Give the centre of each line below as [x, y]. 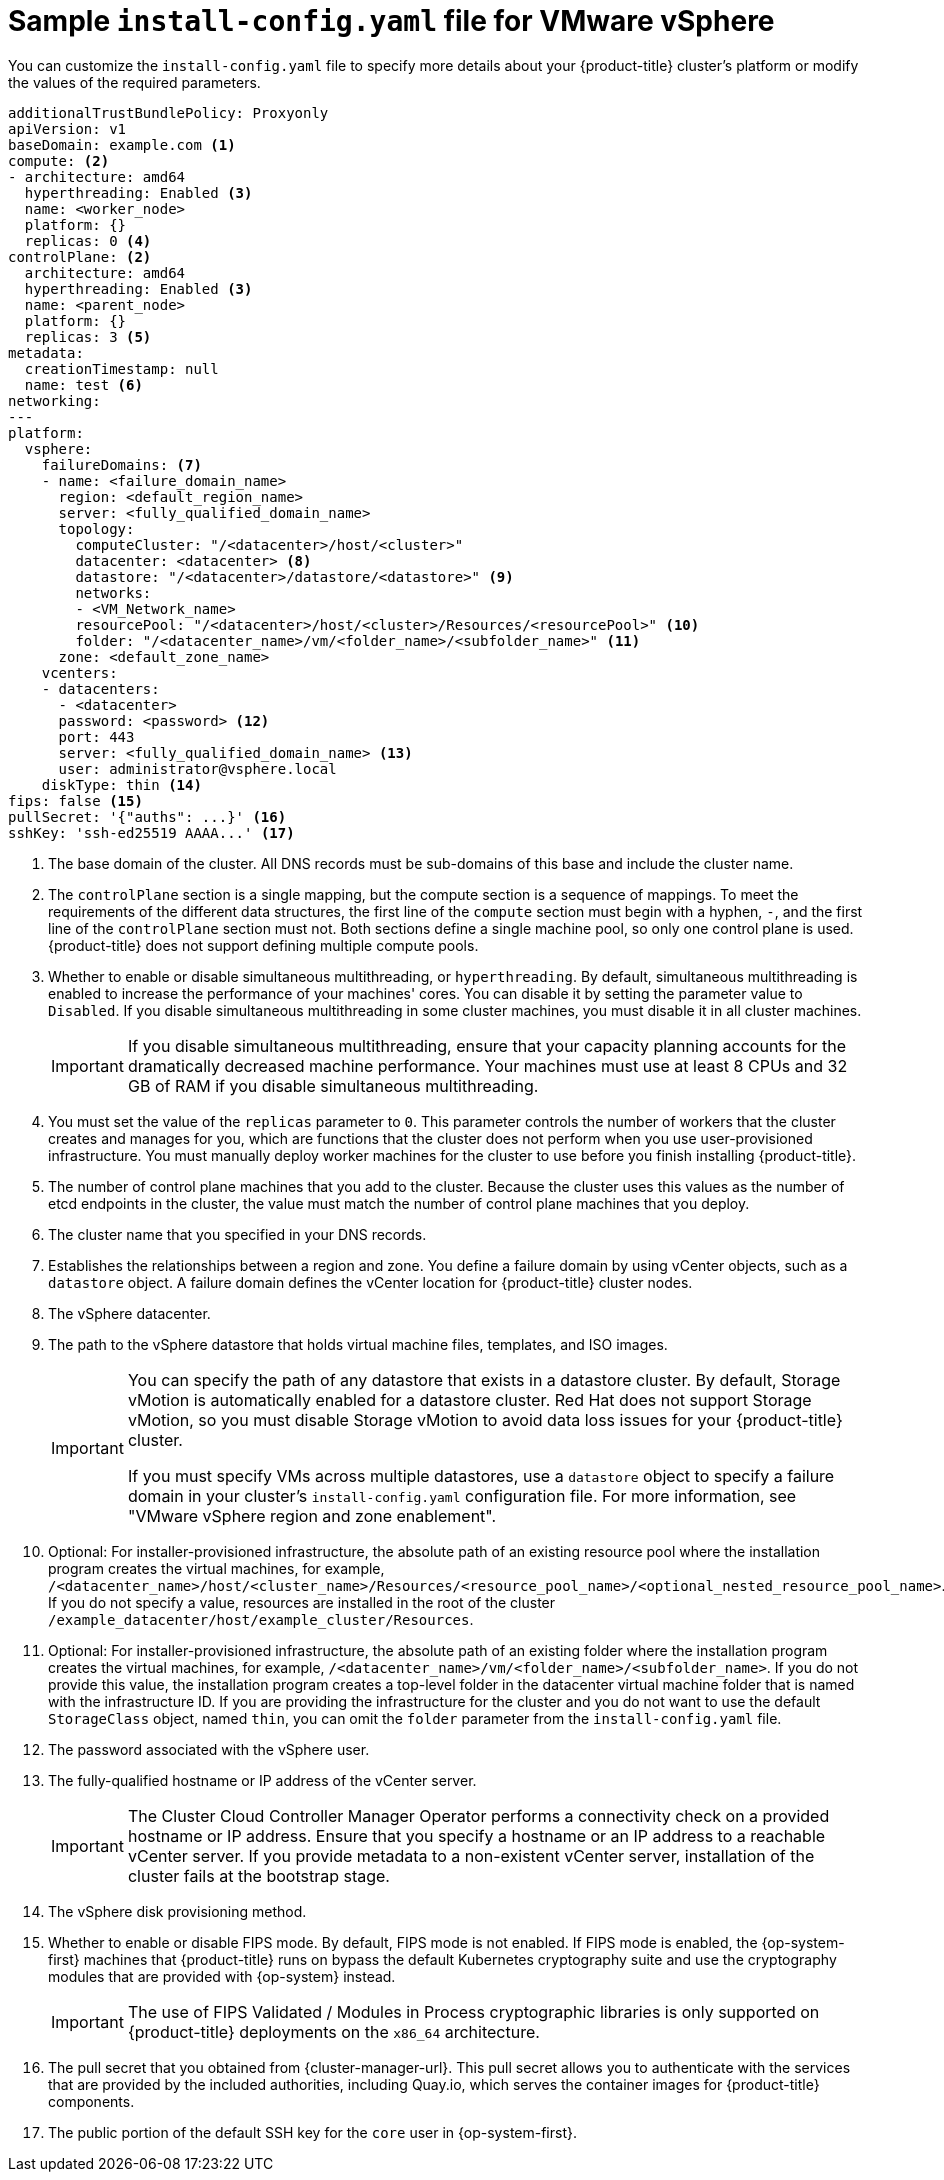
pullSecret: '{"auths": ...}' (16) [147, 816]
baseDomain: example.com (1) [122, 144]
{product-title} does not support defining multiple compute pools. [263, 945]
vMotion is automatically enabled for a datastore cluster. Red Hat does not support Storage [469, 1399]
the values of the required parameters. [134, 82]
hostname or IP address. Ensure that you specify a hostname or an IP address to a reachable [476, 1835]
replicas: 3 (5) [88, 336]
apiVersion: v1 [67, 128]
